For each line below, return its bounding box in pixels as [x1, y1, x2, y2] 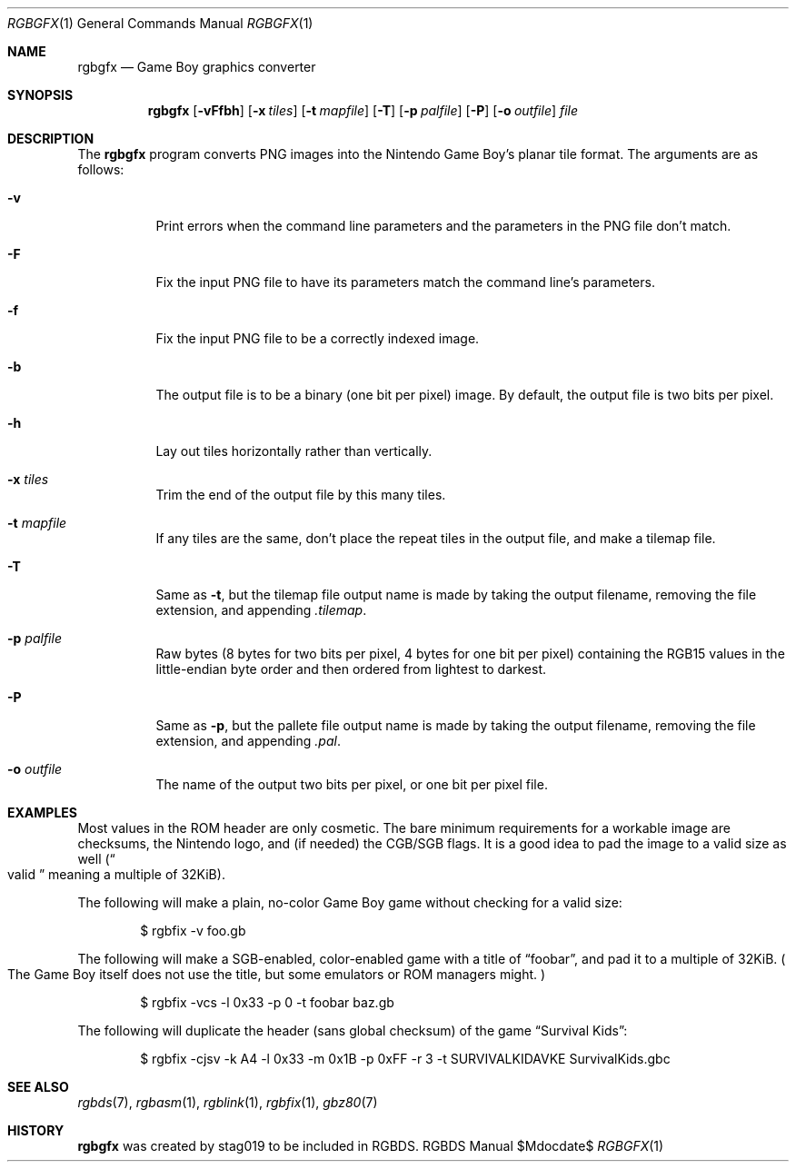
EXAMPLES [7, 805, 77, 820]
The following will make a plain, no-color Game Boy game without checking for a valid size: [77, 895, 622, 910]
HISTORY [7, 1123, 65, 1138]
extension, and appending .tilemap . [155, 602, 367, 618]
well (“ [77, 851, 115, 867]
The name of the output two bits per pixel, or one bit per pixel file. [155, 777, 548, 792]
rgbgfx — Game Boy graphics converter [77, 59, 316, 74]
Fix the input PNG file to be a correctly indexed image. [155, 331, 480, 346]
